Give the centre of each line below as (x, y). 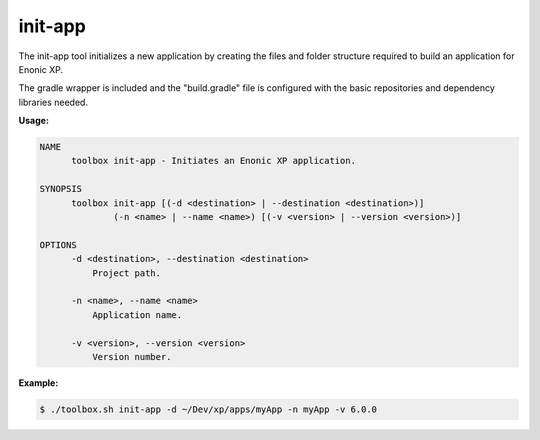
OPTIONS (58, 244)
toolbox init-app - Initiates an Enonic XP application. (214, 161)
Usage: (34, 121)
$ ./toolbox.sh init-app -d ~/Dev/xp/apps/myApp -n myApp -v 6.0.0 (208, 409)
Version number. (131, 356)
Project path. (126, 273)
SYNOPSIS (61, 189)
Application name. (137, 314)
